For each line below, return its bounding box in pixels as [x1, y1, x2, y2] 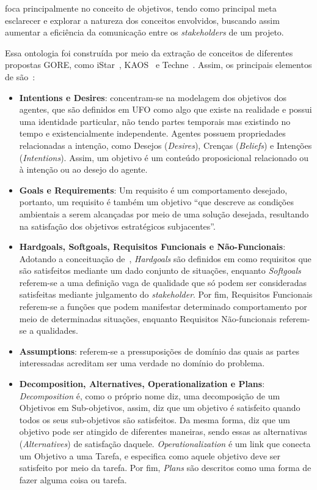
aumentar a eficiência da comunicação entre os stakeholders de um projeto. [5, 26, 284, 39]
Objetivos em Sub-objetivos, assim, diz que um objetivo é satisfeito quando [19, 401, 301, 414]
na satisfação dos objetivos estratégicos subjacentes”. [19, 219, 216, 232]
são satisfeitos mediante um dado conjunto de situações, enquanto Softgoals [19, 264, 301, 277]
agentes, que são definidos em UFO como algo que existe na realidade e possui [19, 103, 312, 116]
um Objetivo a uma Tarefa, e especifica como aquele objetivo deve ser [19, 449, 280, 462]
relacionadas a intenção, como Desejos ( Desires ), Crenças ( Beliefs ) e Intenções [19, 138, 312, 151]
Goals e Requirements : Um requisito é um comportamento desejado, [19, 183, 288, 196]
